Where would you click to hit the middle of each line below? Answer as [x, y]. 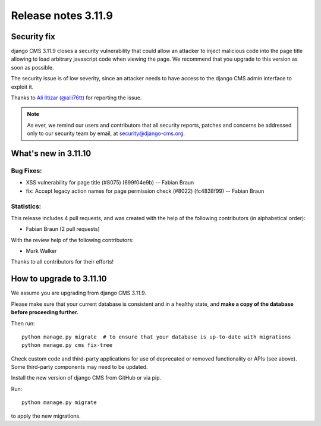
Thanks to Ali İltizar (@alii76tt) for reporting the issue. [76, 98]
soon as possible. [32, 67]
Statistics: [26, 206]
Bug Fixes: [26, 171]
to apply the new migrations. [46, 416]
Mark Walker [41, 251]
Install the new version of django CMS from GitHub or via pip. [86, 378]
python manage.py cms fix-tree [67, 345]
